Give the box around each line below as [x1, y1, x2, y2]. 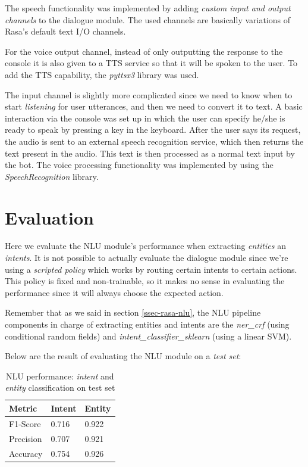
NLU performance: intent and [6, 369, 114, 382]
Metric [9, 401, 37, 414]
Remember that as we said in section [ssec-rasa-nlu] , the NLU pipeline [5, 306, 261, 319]
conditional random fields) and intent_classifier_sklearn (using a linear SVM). [5, 329, 292, 342]
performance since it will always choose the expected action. [5, 286, 224, 298]
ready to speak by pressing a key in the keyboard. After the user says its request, [5, 123, 301, 136]
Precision [9, 432, 42, 444]
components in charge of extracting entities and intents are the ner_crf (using [5, 318, 290, 330]
